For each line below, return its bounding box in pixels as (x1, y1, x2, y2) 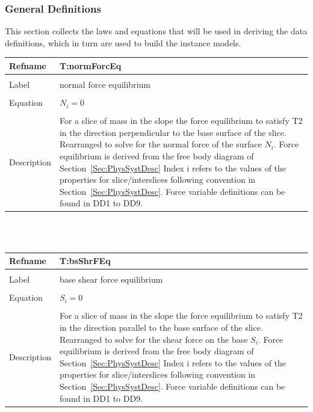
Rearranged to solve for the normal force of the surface (59, 138, 262, 150)
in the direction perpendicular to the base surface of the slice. (59, 126, 287, 138)
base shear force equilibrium (59, 273, 163, 286)
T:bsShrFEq (59, 254, 111, 267)
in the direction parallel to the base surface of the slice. (59, 321, 263, 333)
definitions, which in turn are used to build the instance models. (5, 36, 241, 49)
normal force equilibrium (59, 78, 150, 90)
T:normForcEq (59, 59, 122, 72)
